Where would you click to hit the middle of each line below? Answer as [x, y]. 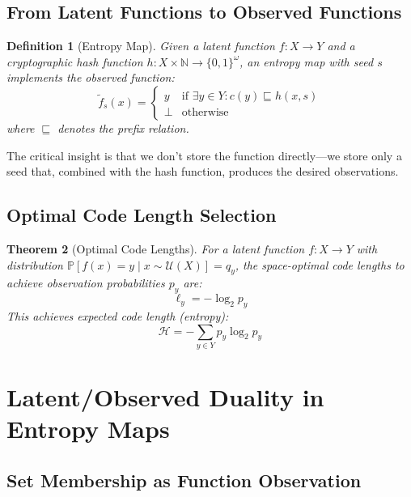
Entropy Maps [88, 429]
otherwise [205, 113]
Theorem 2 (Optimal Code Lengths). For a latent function [156, 248]
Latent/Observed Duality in [165, 397]
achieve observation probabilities [86, 283]
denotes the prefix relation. [123, 127]
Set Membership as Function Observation [184, 480]
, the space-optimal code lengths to [320, 264]
